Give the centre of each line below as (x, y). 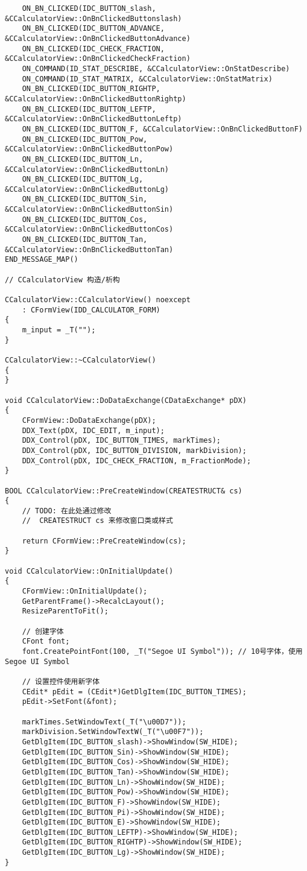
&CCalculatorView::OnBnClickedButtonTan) (89, 249)
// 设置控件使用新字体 (61, 681)
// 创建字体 (43, 631)
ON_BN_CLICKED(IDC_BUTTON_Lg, (83, 179)
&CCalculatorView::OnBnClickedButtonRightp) (96, 99)
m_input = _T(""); (59, 330)
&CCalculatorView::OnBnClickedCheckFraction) (98, 59)
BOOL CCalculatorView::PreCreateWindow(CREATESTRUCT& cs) (124, 491)
